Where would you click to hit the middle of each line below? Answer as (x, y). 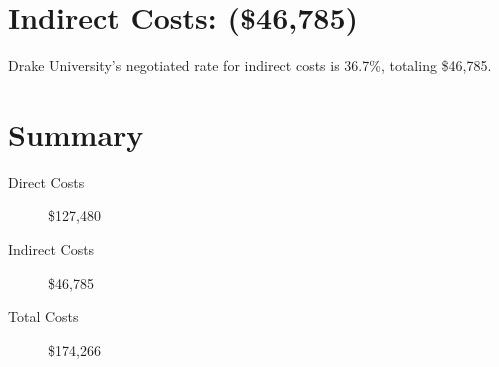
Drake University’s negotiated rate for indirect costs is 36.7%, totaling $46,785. (250, 65)
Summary (76, 133)
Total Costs (43, 316)
